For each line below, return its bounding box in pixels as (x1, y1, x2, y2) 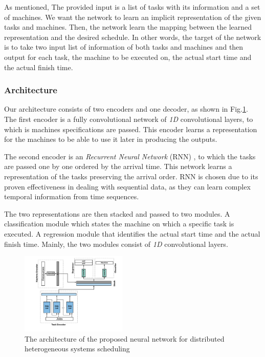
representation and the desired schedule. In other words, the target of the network (4, 31, 261, 42)
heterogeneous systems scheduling (25, 343, 130, 354)
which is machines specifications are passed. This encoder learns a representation (4, 123, 257, 134)
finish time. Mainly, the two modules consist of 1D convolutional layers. (4, 238, 228, 249)
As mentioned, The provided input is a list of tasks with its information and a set (4, 2, 260, 12)
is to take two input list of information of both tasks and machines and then (4, 41, 244, 52)
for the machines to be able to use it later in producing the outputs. (4, 134, 217, 144)
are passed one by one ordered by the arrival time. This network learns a (4, 161, 232, 172)
